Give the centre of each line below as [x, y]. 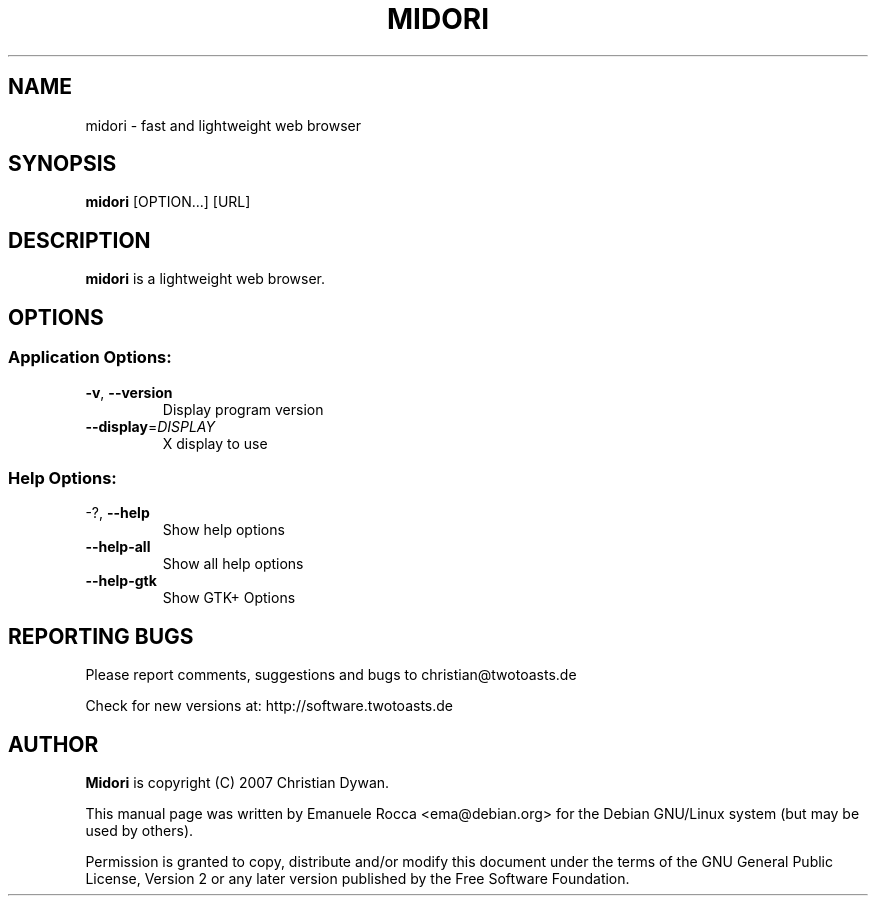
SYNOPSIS [62, 164]
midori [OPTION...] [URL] [168, 202]
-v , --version [129, 392]
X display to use [215, 443]
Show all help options [233, 564]
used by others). [139, 830]
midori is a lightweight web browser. [205, 279]
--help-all [118, 547]
